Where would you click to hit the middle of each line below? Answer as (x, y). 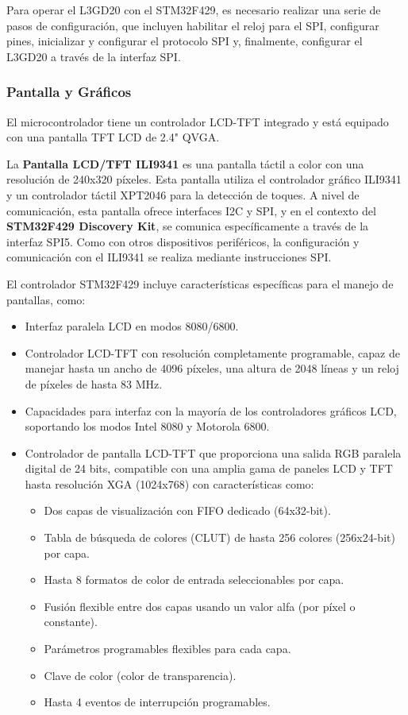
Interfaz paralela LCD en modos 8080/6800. (132, 326)
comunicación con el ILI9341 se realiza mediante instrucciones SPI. (169, 257)
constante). (71, 622)
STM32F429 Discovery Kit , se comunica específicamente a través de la (188, 226)
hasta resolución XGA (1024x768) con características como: (169, 483)
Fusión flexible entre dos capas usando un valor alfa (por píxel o (200, 606)
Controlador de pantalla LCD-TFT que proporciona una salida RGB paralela (213, 452)
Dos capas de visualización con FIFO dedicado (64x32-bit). (187, 510)
